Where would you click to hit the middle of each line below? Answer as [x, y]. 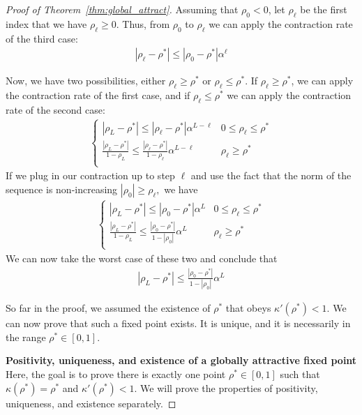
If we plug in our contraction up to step [90, 175]
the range [26, 337]
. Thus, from [143, 23]
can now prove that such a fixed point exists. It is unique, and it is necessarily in [178, 323]
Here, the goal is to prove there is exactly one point [116, 374]
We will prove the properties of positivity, [229, 387]
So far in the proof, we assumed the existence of [108, 308]
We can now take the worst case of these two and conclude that [142, 258]
